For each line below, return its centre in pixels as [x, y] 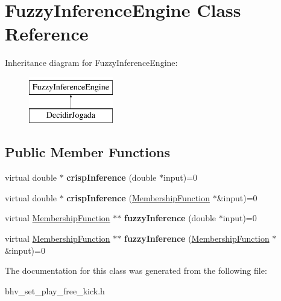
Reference [47, 34]
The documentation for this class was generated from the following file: [136, 270]
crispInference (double [112, 177]
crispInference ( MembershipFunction [138, 197]
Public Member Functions [87, 152]
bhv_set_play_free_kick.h [55, 290]
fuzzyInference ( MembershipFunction [197, 238]
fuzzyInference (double [170, 218]
